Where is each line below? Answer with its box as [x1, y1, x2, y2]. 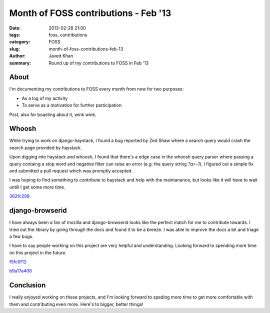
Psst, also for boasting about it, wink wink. [9, 111, 96, 117]
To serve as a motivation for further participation [21, 102, 122, 108]
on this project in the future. [9, 249, 67, 255]
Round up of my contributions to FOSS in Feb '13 [48, 60, 149, 66]
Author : [9, 53, 26, 59]
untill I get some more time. [9, 184, 65, 190]
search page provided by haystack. [9, 144, 82, 150]
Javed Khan [48, 53, 73, 59]
